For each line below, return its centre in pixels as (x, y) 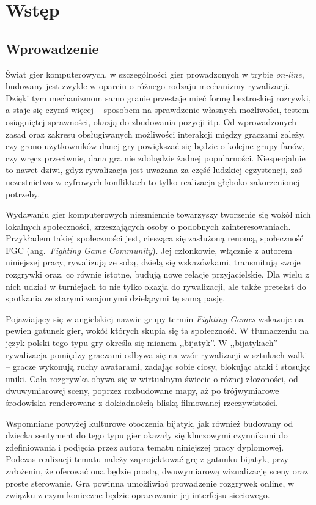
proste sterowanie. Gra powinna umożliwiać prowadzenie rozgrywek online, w (150, 483)
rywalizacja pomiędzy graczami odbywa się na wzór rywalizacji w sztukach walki (156, 354)
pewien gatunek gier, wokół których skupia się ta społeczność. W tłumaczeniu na (157, 330)
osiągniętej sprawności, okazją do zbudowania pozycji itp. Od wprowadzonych (151, 121)
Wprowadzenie (52, 48)
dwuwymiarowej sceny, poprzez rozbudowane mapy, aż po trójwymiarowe (142, 390)
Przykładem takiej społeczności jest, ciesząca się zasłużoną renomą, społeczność (155, 238)
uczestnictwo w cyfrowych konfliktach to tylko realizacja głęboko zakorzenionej (153, 181)
